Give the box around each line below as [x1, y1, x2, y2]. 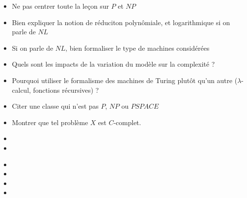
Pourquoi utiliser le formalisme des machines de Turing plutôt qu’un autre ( [12, 75, 237, 85]
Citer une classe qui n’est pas [12, 101, 99, 111]
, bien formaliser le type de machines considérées [65, 42, 210, 53]
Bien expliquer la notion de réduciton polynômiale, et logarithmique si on [12, 17, 230, 27]
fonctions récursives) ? [33, 85, 99, 95]
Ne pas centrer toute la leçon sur [12, 1, 109, 11]
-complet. [113, 117, 141, 127]
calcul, [12, 85, 31, 95]
